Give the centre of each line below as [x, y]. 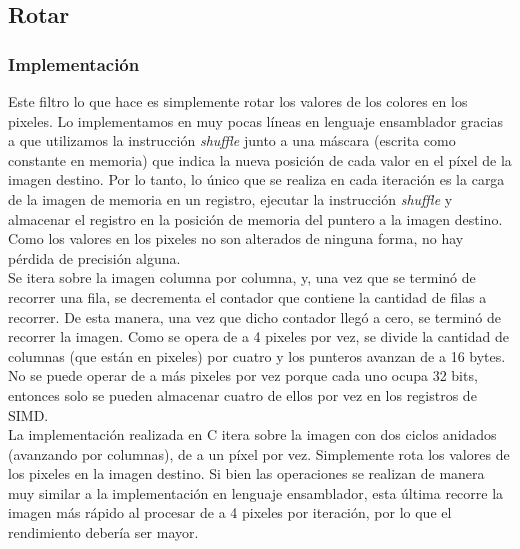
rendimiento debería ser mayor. [103, 532]
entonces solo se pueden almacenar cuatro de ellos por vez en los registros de [242, 394]
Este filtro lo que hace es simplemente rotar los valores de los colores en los [238, 101]
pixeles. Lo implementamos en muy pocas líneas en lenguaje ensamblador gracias [255, 120]
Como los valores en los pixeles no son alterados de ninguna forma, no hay [236, 238]
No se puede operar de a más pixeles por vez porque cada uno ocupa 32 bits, [243, 375]
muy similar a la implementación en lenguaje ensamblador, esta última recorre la [256, 492]
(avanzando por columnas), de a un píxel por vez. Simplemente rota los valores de [259, 453]
